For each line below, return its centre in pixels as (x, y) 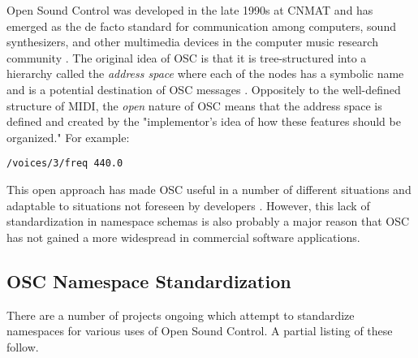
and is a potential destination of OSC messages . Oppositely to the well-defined (204, 89)
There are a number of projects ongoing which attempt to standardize (181, 315)
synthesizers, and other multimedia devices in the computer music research (192, 42)
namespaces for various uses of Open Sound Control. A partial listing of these (200, 331)
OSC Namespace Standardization (149, 280)
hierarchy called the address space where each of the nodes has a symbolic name (205, 73)
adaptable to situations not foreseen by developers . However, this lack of (188, 205)
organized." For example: (68, 137)
